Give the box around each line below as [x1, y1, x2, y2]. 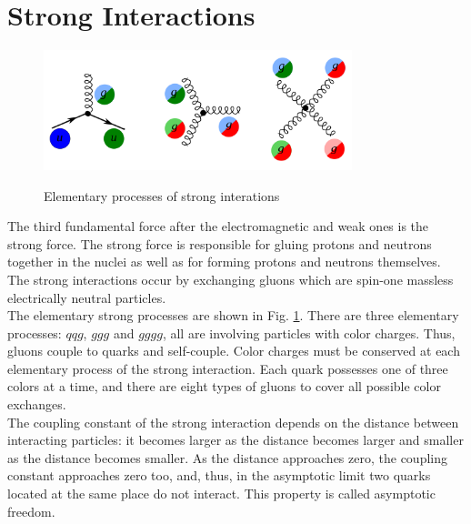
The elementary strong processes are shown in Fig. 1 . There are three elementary [7, 306, 459, 325]
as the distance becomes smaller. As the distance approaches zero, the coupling [7, 448, 447, 467]
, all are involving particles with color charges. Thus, [162, 323, 456, 342]
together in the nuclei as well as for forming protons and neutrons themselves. [7, 252, 441, 271]
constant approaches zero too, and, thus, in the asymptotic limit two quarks [7, 466, 431, 485]
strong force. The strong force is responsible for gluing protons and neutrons [7, 234, 432, 253]
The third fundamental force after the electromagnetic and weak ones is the [7, 217, 429, 236]
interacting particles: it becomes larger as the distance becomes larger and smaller [7, 430, 464, 449]
